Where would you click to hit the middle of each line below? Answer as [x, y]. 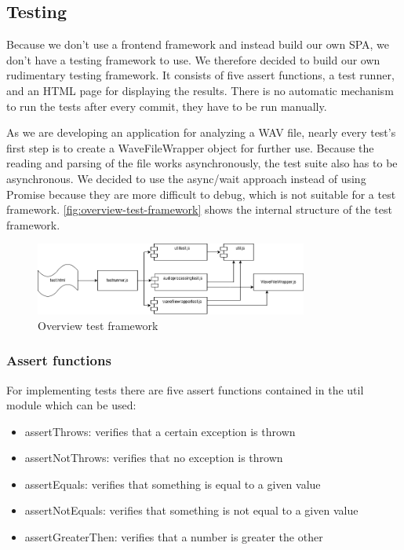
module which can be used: [71, 405]
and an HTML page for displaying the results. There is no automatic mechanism [200, 90]
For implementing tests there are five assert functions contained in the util [185, 389]
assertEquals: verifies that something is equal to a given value [173, 484]
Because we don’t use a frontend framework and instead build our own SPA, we [198, 44]
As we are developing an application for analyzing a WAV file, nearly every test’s [201, 132]
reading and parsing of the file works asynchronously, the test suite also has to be [202, 163]
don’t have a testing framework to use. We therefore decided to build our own [193, 59]
